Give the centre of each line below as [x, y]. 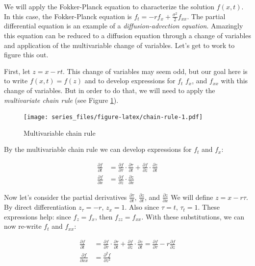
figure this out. [26, 55]
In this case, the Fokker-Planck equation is [68, 16]
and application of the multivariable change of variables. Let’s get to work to [119, 45]
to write [16, 81]
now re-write [23, 226]
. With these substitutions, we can [193, 216]
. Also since [142, 207]
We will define [192, 197]
